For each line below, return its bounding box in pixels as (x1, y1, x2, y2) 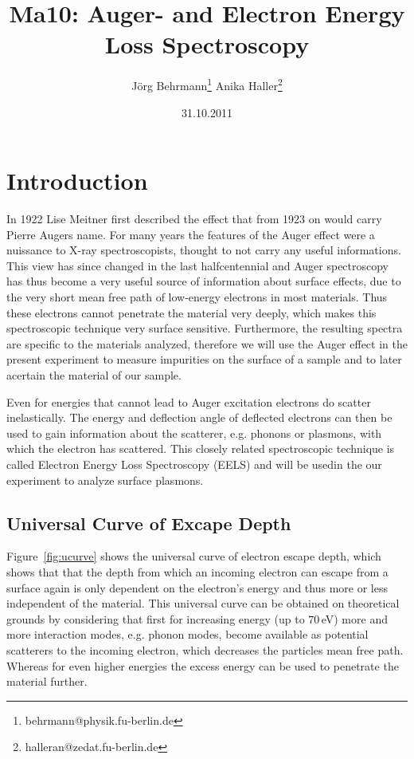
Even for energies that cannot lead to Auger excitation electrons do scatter (6, 393, 371, 410)
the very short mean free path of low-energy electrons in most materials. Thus (6, 289, 388, 305)
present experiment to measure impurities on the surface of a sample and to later (6, 351, 402, 368)
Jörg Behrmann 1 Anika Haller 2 (131, 75, 283, 93)
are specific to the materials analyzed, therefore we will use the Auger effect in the (6, 335, 408, 352)
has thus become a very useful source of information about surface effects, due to (6, 273, 401, 289)
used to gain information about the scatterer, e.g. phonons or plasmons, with (6, 424, 382, 441)
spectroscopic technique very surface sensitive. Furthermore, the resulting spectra (6, 320, 403, 336)
